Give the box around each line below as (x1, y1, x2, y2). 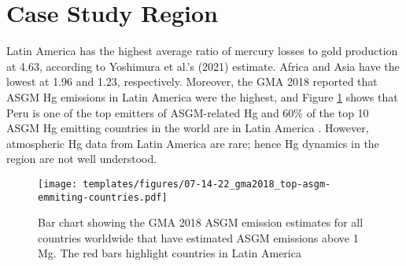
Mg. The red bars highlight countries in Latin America (38, 245, 301, 261)
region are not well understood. (6, 150, 157, 167)
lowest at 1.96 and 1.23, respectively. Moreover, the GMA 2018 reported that (6, 73, 378, 90)
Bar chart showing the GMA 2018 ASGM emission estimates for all (38, 214, 364, 231)
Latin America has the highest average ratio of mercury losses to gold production (6, 42, 398, 59)
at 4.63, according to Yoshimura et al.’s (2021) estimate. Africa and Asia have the (6, 57, 400, 74)
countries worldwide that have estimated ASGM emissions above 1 (38, 229, 359, 246)
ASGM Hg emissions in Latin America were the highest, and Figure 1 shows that (6, 88, 398, 105)
